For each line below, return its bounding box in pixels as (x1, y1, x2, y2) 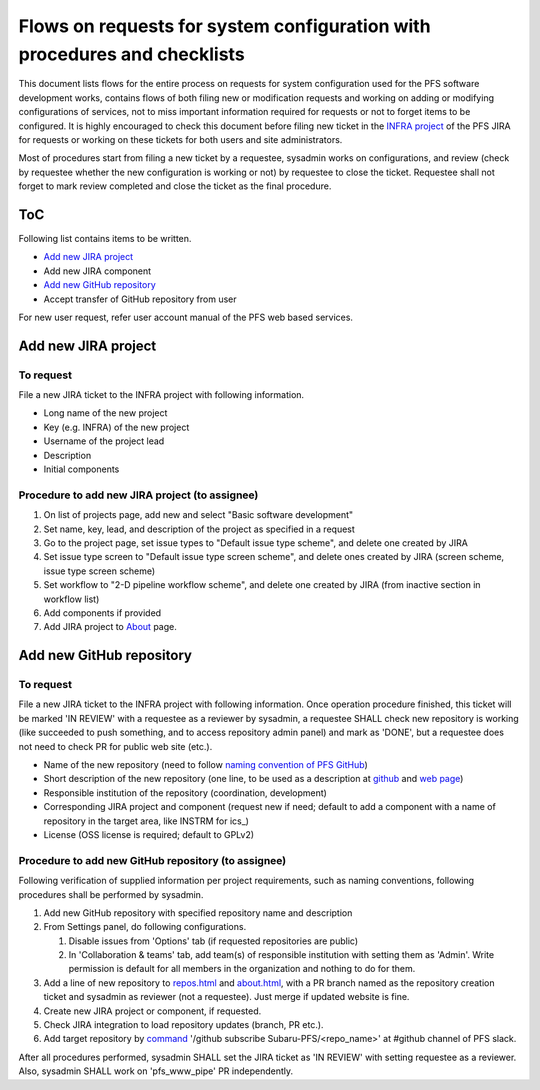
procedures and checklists (18, 43, 245, 65)
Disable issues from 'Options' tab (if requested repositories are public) (68, 935, 359, 947)
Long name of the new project (43, 407, 168, 419)
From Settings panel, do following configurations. (43, 921, 247, 933)
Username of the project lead (43, 435, 165, 447)
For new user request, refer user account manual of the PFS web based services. (18, 311, 354, 323)
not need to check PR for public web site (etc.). (18, 740, 213, 752)
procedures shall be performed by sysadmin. (18, 888, 204, 900)
